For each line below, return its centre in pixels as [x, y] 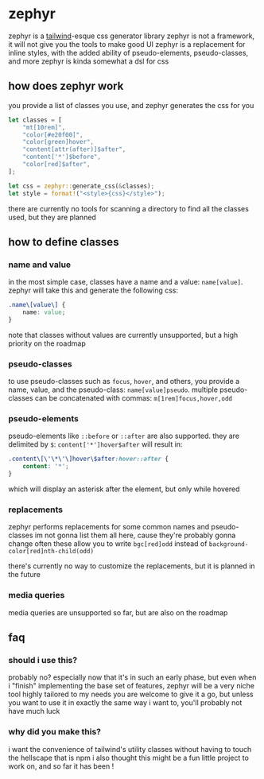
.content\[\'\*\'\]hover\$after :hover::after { [89, 459]
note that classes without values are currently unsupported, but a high [123, 335]
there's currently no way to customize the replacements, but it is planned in [132, 566]
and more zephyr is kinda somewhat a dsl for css [89, 61]
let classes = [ [35, 120]
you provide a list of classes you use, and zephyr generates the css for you [131, 105]
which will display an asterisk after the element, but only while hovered [124, 489]
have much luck [34, 711]
